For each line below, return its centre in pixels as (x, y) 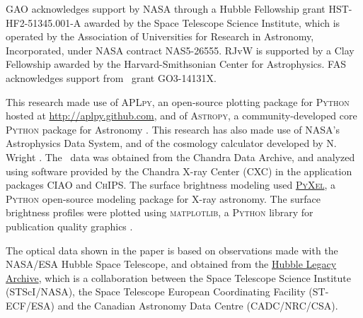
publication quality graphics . (69, 226)
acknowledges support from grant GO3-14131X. (111, 77)
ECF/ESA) (30, 305)
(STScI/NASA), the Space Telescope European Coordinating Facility (156, 291)
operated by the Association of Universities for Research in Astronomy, (160, 36)
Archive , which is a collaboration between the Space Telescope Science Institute (178, 277)
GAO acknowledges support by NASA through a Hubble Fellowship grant (166, 8)
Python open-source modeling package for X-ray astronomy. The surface (163, 198)
